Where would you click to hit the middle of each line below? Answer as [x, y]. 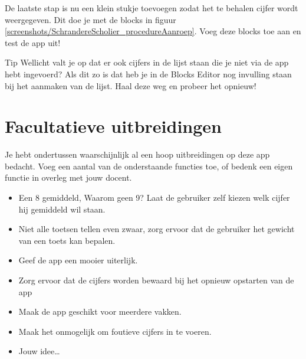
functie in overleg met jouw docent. [68, 177]
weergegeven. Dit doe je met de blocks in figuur [91, 19]
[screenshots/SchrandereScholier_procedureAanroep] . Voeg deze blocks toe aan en [153, 31]
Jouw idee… [39, 351]
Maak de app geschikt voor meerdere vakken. [100, 311]
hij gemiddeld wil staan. [62, 209]
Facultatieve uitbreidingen [113, 126]
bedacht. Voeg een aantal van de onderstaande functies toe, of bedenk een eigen [149, 166]
